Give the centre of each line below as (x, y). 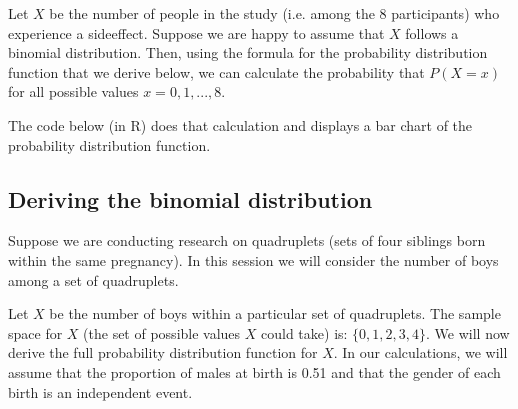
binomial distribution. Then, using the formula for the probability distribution (248, 52)
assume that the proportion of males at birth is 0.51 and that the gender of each (254, 371)
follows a (432, 32)
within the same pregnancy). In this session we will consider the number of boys (253, 259)
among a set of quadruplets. (93, 279)
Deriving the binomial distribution (190, 198)
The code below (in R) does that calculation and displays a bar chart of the (240, 124)
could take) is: (304, 332)
